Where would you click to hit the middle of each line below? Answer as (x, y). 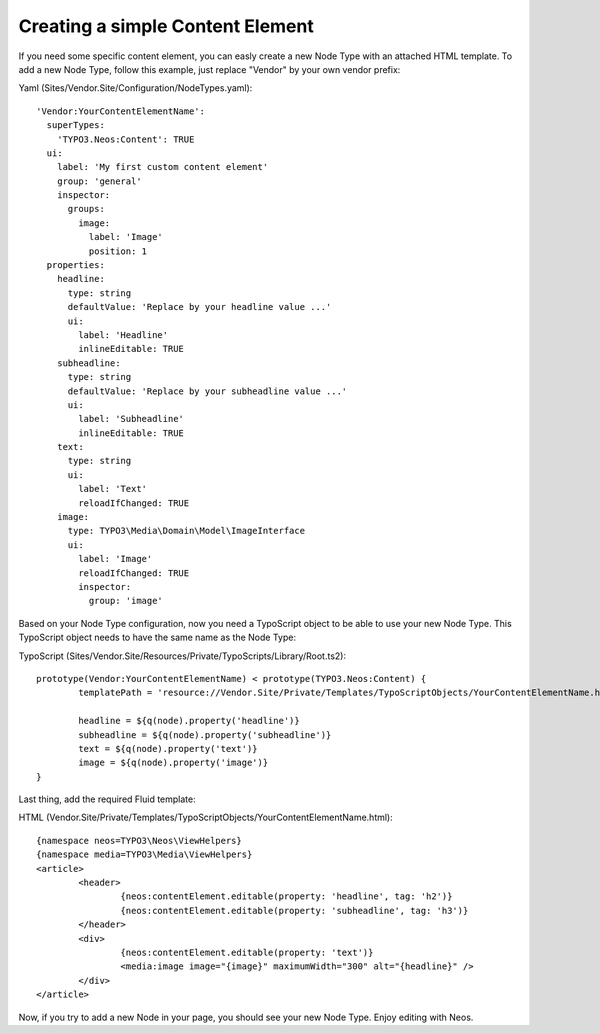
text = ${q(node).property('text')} (168, 748)
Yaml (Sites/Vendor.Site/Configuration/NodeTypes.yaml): (135, 88)
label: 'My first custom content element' (162, 167)
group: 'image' (126, 601)
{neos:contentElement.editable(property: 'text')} (247, 952)
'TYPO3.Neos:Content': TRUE (125, 139)
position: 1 (118, 251)
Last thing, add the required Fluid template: (107, 799)
